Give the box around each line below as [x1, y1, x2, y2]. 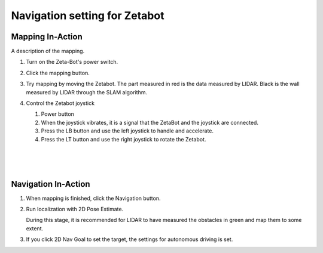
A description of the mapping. [11, 48, 85, 55]
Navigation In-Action [11, 179, 90, 189]
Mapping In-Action [11, 32, 83, 42]
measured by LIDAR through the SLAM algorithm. [26, 88, 148, 95]
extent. [26, 224, 44, 232]
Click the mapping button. [26, 69, 90, 76]
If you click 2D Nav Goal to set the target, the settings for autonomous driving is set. [26, 236, 233, 243]
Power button [41, 110, 75, 118]
